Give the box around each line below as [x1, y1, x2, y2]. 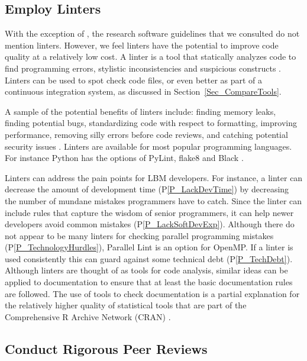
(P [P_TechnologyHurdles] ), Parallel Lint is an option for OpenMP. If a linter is [5, 241, 293, 253]
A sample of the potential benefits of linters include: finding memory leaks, [5, 105, 276, 117]
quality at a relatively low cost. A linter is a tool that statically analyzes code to [5, 50, 296, 63]
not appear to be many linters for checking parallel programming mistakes [5, 229, 274, 241]
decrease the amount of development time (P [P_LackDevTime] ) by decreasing [5, 183, 289, 195]
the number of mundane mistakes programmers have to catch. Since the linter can [5, 194, 302, 207]
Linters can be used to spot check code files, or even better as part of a [5, 73, 263, 86]
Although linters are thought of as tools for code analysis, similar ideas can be [5, 264, 288, 276]
